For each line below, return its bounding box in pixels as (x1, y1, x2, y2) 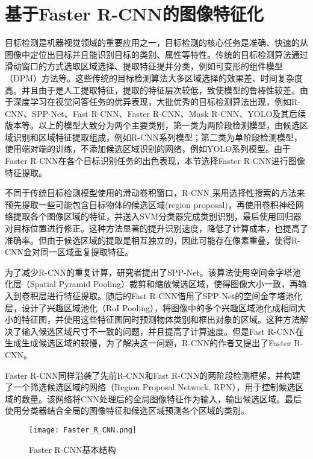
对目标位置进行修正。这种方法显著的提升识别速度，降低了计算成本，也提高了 (5, 222, 308, 235)
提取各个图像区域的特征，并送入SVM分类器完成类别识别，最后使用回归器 (13, 210, 302, 223)
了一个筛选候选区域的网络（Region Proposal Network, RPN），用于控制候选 (5, 381, 296, 393)
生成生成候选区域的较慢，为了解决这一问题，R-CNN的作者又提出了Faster (5, 337, 291, 349)
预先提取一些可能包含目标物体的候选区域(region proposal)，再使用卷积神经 (5, 198, 296, 211)
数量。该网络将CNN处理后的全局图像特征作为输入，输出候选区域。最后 (21, 392, 302, 405)
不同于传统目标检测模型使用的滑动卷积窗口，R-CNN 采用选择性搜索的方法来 (5, 186, 305, 199)
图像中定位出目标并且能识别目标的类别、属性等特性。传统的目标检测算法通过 (5, 48, 308, 60)
